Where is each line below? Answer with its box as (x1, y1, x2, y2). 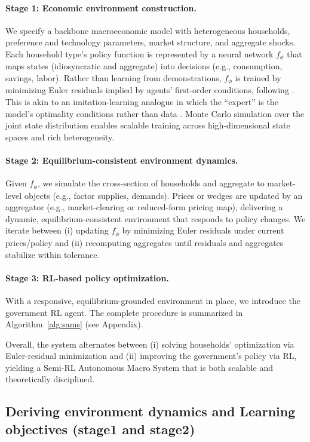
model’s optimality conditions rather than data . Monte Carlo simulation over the (5, 107, 305, 119)
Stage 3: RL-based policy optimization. (5, 271, 169, 284)
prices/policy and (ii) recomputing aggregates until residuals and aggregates (5, 236, 284, 248)
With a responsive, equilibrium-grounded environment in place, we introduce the (5, 294, 300, 306)
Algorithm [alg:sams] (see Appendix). (5, 318, 143, 330)
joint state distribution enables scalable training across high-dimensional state (5, 119, 290, 131)
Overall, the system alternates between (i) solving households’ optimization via (5, 337, 294, 350)
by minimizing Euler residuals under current (122, 224, 284, 237)
